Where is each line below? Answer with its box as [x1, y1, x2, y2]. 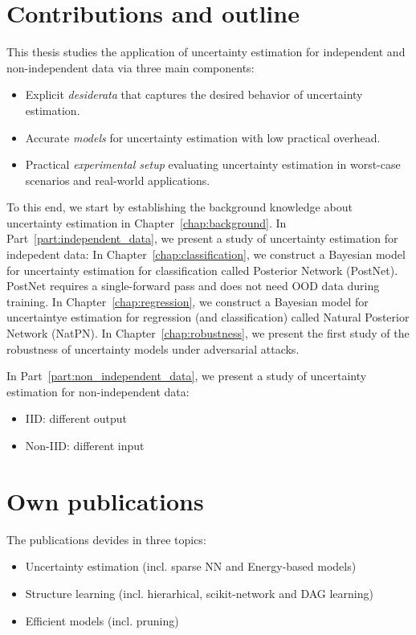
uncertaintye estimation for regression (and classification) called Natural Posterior [6, 309, 410, 326]
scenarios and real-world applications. [25, 171, 210, 188]
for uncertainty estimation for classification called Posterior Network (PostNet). [6, 261, 398, 278]
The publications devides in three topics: [6, 531, 206, 547]
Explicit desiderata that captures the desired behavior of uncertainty [25, 86, 363, 103]
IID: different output [25, 410, 128, 427]
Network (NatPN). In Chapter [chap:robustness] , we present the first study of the [6, 325, 410, 342]
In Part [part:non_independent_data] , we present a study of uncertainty [6, 367, 367, 384]
